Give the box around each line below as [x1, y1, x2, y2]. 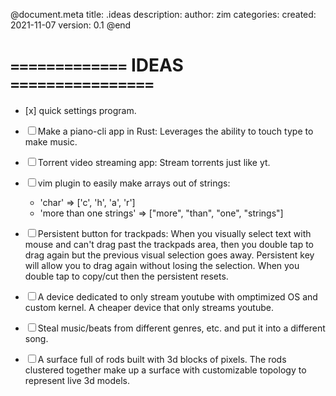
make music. [24, 135, 78, 148]
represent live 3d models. [24, 374, 130, 386]
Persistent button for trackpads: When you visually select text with [37, 227, 312, 239]
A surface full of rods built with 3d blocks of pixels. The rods [37, 353, 287, 365]
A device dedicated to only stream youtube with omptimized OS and [37, 290, 318, 303]
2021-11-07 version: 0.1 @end [10, 19, 132, 31]
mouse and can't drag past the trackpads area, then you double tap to [24, 238, 315, 250]
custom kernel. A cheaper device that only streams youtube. [24, 301, 274, 313]
